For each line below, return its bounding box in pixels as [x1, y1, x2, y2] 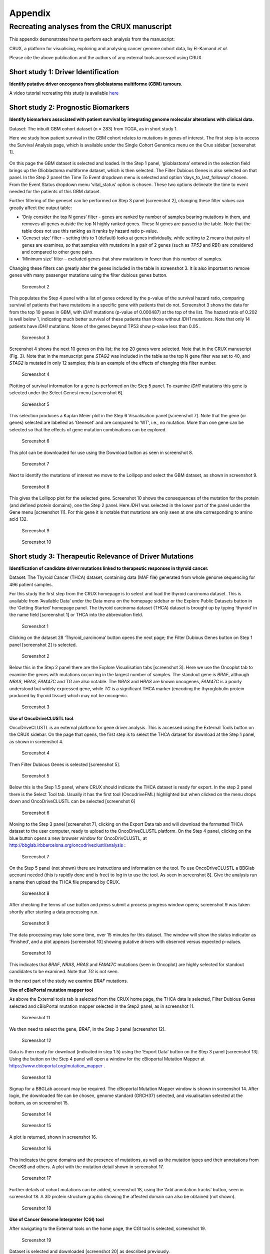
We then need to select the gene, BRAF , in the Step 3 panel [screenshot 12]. [9, 1026, 166, 1032]
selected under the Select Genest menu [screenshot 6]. [9, 390, 124, 396]
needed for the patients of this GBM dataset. [9, 188, 101, 194]
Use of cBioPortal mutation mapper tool [9, 987, 93, 993]
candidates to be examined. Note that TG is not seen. [9, 969, 119, 975]
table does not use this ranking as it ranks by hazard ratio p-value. [21, 228, 158, 234]
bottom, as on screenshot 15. [9, 1100, 69, 1106]
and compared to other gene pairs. [21, 249, 93, 255]
